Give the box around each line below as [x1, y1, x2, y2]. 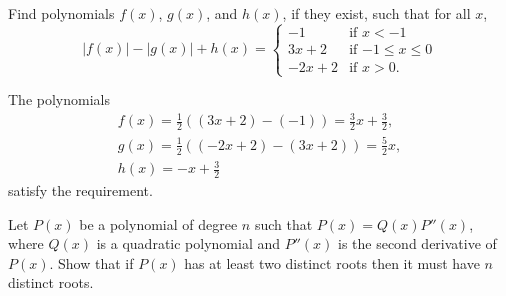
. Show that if [49, 252, 134, 273]
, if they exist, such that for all [282, 3, 471, 23]
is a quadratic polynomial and [96, 233, 281, 254]
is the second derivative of [337, 233, 497, 254]
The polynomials [8, 89, 110, 110]
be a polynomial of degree [79, 213, 238, 234]
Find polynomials [8, 3, 115, 23]
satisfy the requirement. [8, 179, 153, 200]
